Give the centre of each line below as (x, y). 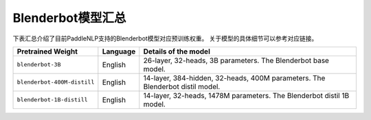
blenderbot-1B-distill (53, 100)
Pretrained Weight (47, 51)
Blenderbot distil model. (182, 86)
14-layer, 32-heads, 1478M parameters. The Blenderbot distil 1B (246, 95)
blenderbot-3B (39, 65)
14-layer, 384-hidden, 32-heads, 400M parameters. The (234, 77)
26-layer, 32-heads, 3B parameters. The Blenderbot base (236, 60)
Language (119, 51)
